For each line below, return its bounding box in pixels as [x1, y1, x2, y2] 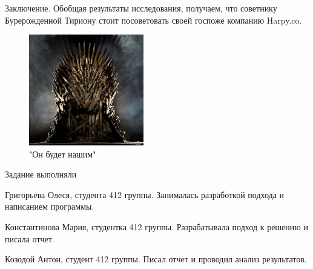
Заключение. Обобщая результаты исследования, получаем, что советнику [5, 2, 277, 14]
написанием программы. [5, 200, 94, 213]
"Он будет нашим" [29, 147, 96, 160]
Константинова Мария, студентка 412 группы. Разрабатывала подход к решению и [5, 221, 308, 233]
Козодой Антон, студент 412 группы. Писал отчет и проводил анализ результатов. [5, 253, 307, 265]
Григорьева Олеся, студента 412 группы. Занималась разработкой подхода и [5, 188, 285, 201]
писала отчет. [5, 232, 54, 245]
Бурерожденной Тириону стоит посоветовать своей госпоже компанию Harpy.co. [5, 13, 302, 26]
